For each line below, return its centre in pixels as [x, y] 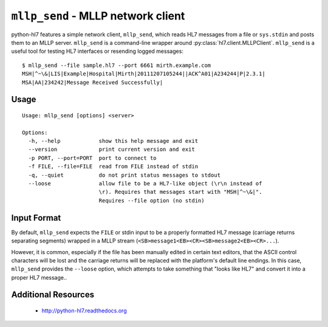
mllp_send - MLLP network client [98, 16]
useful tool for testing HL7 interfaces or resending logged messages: [97, 51]
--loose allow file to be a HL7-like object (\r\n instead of [145, 184]
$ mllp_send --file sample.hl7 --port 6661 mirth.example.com [117, 65]
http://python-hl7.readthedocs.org [84, 311]
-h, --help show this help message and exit [113, 141]
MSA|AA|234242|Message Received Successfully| [93, 82]
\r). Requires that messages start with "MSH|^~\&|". [180, 192]
